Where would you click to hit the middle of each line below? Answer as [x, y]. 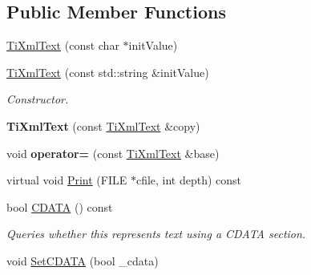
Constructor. [38, 99]
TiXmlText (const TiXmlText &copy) [103, 125]
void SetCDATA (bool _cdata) [83, 260]
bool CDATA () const [60, 206]
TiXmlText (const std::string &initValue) [108, 72]
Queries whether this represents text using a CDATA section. [156, 234]
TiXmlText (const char [63, 45]
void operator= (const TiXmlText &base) [113, 153]
